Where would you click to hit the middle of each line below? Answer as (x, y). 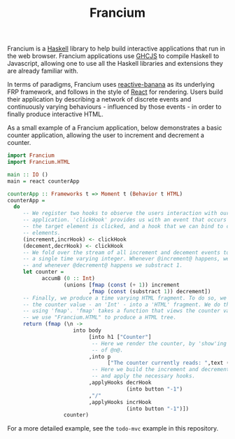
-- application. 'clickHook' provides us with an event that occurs (125, 220)
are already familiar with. (43, 71)
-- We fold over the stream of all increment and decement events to (126, 252)
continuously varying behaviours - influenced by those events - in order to (114, 107)
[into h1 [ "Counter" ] (120, 337)
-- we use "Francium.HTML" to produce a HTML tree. (100, 318)
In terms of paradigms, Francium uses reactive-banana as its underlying (111, 85)
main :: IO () (28, 174)
